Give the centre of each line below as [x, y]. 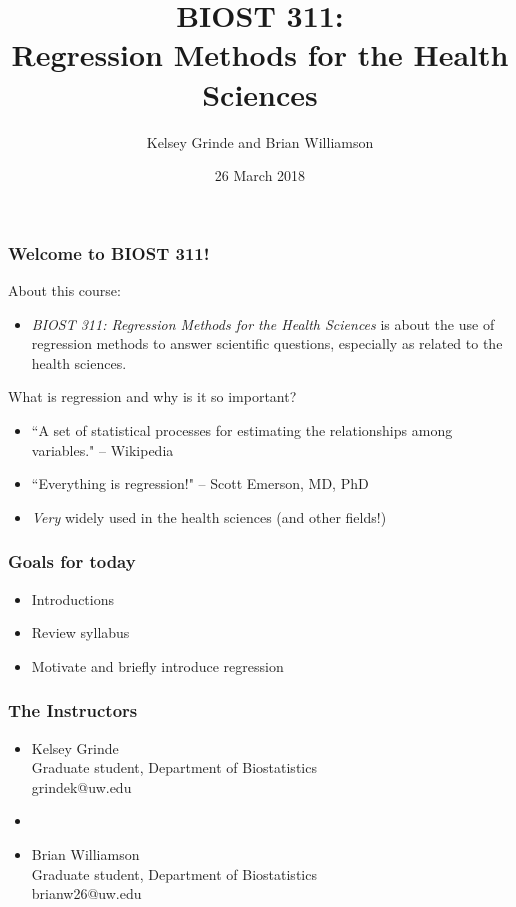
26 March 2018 [260, 175]
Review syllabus [80, 632]
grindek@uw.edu [81, 786]
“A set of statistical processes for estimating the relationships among [242, 429]
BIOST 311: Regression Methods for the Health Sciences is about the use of [263, 323]
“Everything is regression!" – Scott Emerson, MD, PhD [200, 483]
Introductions [72, 598]
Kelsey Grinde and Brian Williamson [260, 141]
